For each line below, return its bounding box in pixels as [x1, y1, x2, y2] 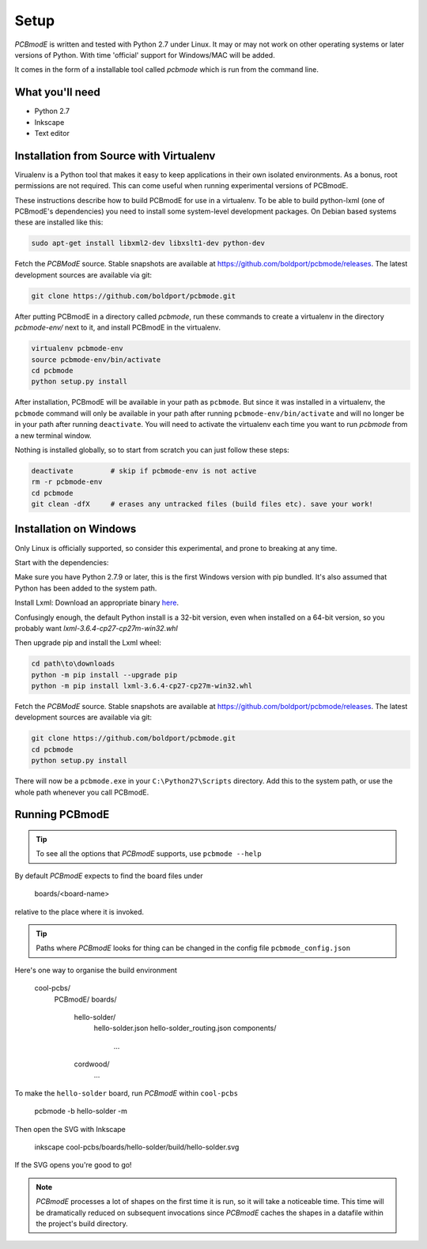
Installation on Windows [14, 523, 137, 536]
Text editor [34, 129, 70, 138]
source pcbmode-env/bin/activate [31, 355, 161, 364]
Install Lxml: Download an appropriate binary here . [14, 598, 179, 608]
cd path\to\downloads [31, 659, 115, 668]
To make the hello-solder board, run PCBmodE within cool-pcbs [14, 1088, 239, 1098]
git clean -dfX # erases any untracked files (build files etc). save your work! [31, 500, 373, 509]
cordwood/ [74, 1059, 110, 1069]
